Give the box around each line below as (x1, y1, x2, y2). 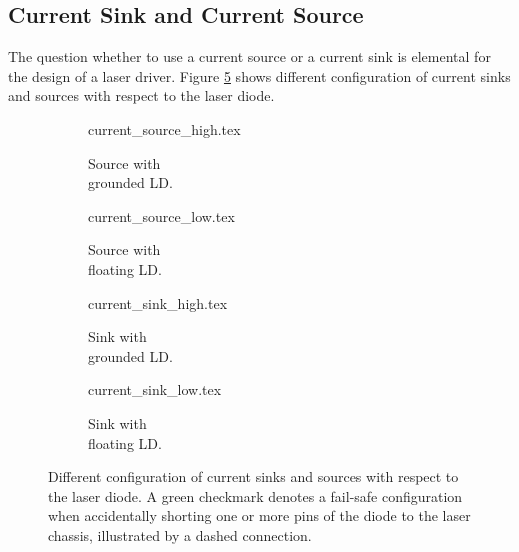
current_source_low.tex (88, 205, 235, 226)
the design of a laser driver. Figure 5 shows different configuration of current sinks (8, 65, 511, 86)
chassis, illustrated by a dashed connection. (48, 524, 312, 545)
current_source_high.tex (88, 118, 241, 139)
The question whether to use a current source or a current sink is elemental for (8, 46, 491, 67)
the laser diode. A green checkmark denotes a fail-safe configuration (48, 485, 463, 506)
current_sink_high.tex (88, 292, 228, 313)
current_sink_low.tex (88, 379, 222, 400)
